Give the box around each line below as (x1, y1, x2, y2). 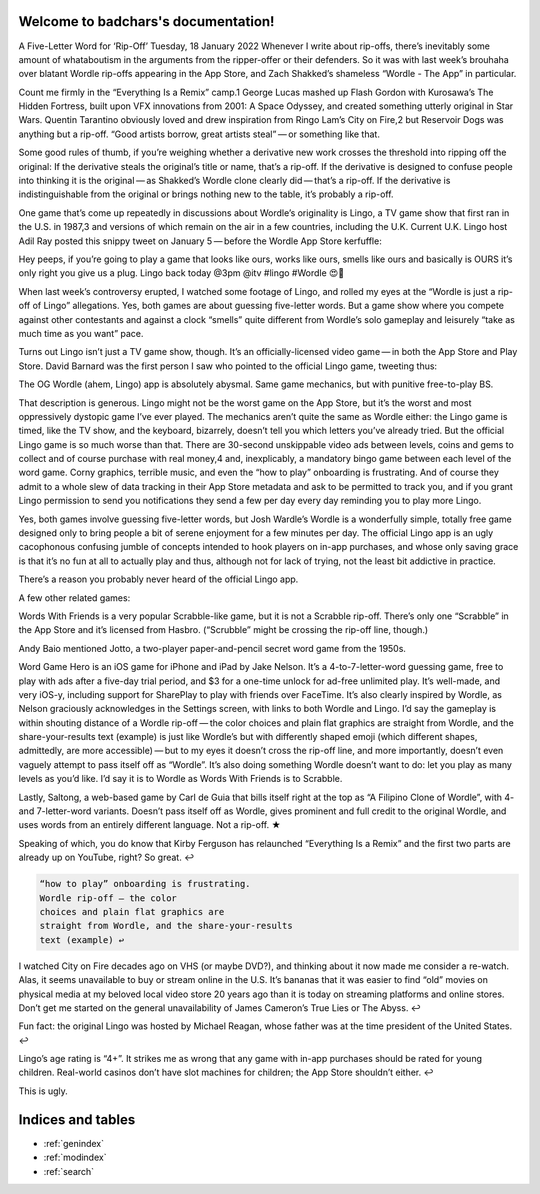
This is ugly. (18, 1085, 69, 1097)
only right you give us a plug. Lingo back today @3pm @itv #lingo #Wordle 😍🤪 (18, 267, 345, 279)
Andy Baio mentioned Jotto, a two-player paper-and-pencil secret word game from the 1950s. (18, 642, 407, 654)
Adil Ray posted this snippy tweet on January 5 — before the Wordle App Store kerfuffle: (18, 235, 382, 247)
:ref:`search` (43, 1165, 95, 1177)
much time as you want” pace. (18, 327, 144, 339)
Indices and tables (18, 1111, 136, 1128)
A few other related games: (18, 591, 131, 604)
